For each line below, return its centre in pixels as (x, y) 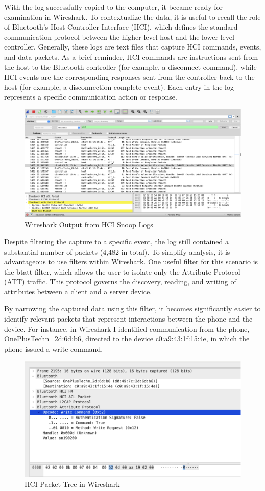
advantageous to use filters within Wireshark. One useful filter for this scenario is (131, 262)
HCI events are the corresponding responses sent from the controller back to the (129, 77)
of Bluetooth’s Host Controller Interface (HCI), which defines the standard (121, 27)
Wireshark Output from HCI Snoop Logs (89, 224)
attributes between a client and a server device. (78, 291)
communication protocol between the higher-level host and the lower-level (119, 36)
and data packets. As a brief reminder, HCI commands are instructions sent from (131, 56)
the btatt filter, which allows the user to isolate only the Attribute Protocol (122, 271)
